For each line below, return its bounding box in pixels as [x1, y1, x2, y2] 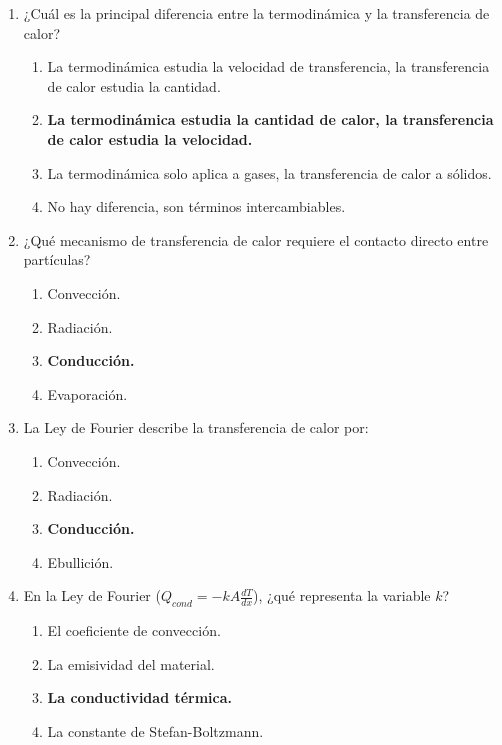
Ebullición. [47, 551, 114, 572]
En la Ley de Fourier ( [23, 585, 161, 606]
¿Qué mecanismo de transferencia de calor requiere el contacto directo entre [23, 229, 489, 250]
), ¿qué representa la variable [253, 585, 431, 606]
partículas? [23, 249, 91, 270]
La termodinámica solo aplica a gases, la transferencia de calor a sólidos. [47, 162, 492, 183]
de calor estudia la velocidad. [47, 128, 253, 149]
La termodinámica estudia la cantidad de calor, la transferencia [47, 109, 494, 130]
